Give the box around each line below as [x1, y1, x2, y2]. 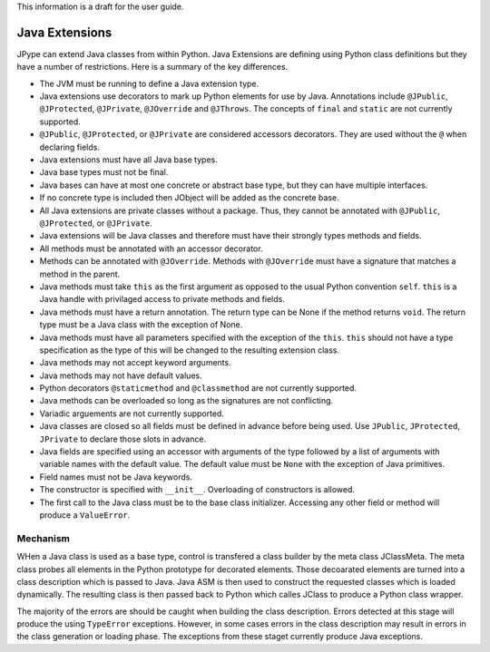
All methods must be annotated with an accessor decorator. [39, 243, 263, 254]
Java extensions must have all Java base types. [39, 154, 218, 165]
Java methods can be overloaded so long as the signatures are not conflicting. [39, 395, 334, 406]
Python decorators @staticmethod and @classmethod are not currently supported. [39, 383, 358, 394]
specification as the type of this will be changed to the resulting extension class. [39, 345, 340, 355]
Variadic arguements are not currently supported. [39, 408, 224, 419]
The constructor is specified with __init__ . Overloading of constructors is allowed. [39, 484, 356, 495]
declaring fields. [39, 141, 100, 152]
